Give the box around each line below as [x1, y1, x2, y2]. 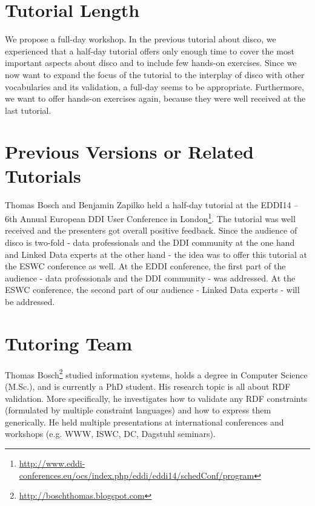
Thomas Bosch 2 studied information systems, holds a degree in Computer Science [5, 366, 308, 381]
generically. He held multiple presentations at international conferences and [5, 415, 284, 428]
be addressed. [5, 295, 55, 307]
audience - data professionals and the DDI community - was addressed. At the [5, 271, 296, 284]
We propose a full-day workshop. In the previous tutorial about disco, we [5, 33, 276, 45]
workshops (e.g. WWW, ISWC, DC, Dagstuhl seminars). [5, 427, 216, 440]
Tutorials [5, 163, 81, 188]
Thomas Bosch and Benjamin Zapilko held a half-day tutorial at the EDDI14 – [5, 198, 299, 211]
